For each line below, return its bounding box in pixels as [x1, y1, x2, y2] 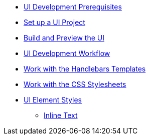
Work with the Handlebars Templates [24, 64, 146, 73]
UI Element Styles [24, 95, 82, 104]
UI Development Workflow [24, 49, 110, 57]
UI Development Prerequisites [24, 2, 122, 11]
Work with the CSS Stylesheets [24, 80, 126, 88]
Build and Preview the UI [24, 33, 104, 42]
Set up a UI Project [24, 18, 85, 26]
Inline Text [44, 111, 78, 119]
